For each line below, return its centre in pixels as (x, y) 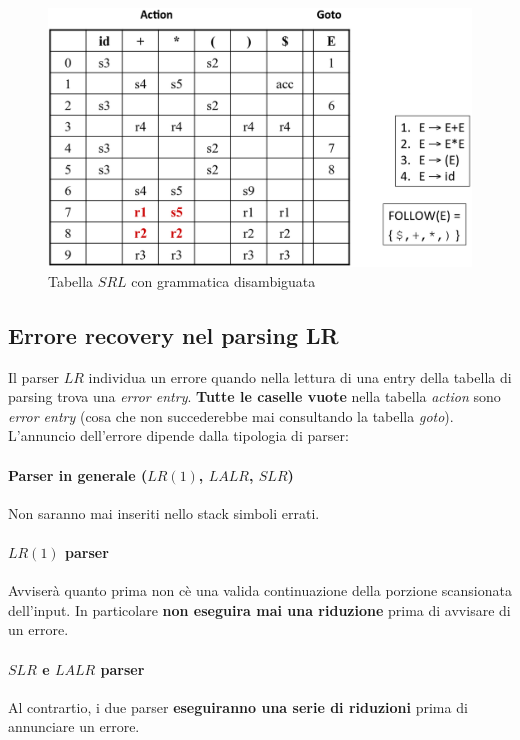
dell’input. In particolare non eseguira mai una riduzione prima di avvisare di (259, 609)
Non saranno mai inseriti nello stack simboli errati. (164, 512)
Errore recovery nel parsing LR (173, 334)
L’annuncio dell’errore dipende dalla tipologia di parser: (178, 435)
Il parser (34, 376)
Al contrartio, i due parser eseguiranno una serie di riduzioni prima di (238, 706)
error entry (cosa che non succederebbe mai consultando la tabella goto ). (231, 415)
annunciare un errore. (74, 726)
